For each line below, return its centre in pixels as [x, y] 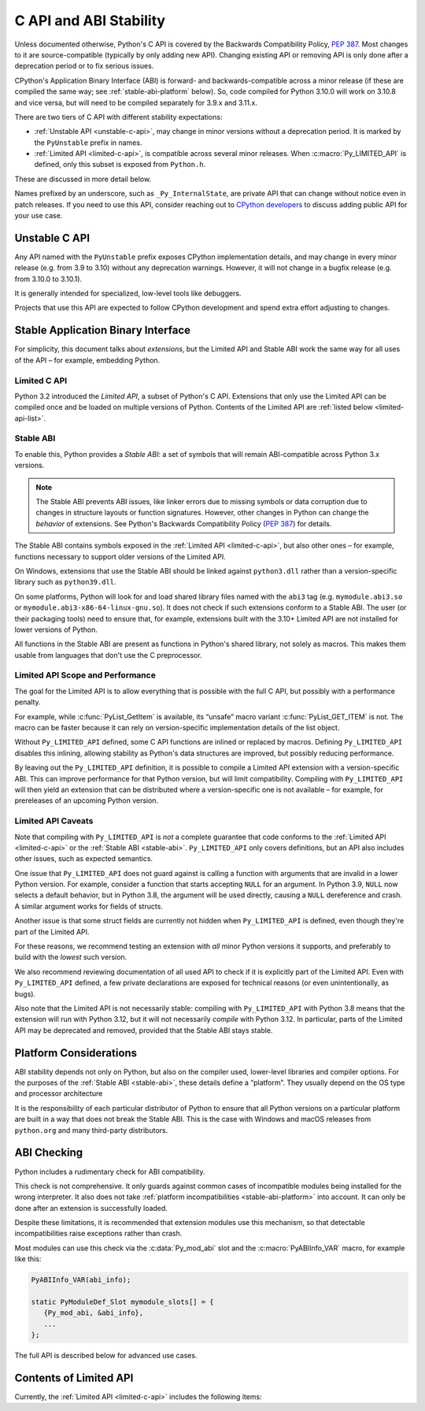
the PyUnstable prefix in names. [88, 143]
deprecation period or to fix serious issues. [84, 66]
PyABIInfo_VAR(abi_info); [81, 1280]
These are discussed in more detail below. [83, 179]
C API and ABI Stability [90, 20]
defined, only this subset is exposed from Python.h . [120, 165]
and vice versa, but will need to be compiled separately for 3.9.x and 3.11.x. [136, 102]
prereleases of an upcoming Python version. [87, 800]
